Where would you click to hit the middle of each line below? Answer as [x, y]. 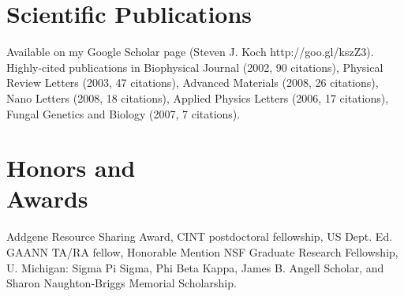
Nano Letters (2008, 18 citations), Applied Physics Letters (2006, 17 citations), [198, 97]
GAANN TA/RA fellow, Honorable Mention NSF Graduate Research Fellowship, [202, 252]
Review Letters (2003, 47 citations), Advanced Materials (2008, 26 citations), [193, 82]
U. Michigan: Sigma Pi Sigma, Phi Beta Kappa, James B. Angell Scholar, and [195, 267]
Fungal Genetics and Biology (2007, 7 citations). [123, 113]
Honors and [71, 168]
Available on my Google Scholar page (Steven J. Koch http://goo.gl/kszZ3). [190, 52]
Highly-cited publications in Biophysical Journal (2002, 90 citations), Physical [195, 67]
